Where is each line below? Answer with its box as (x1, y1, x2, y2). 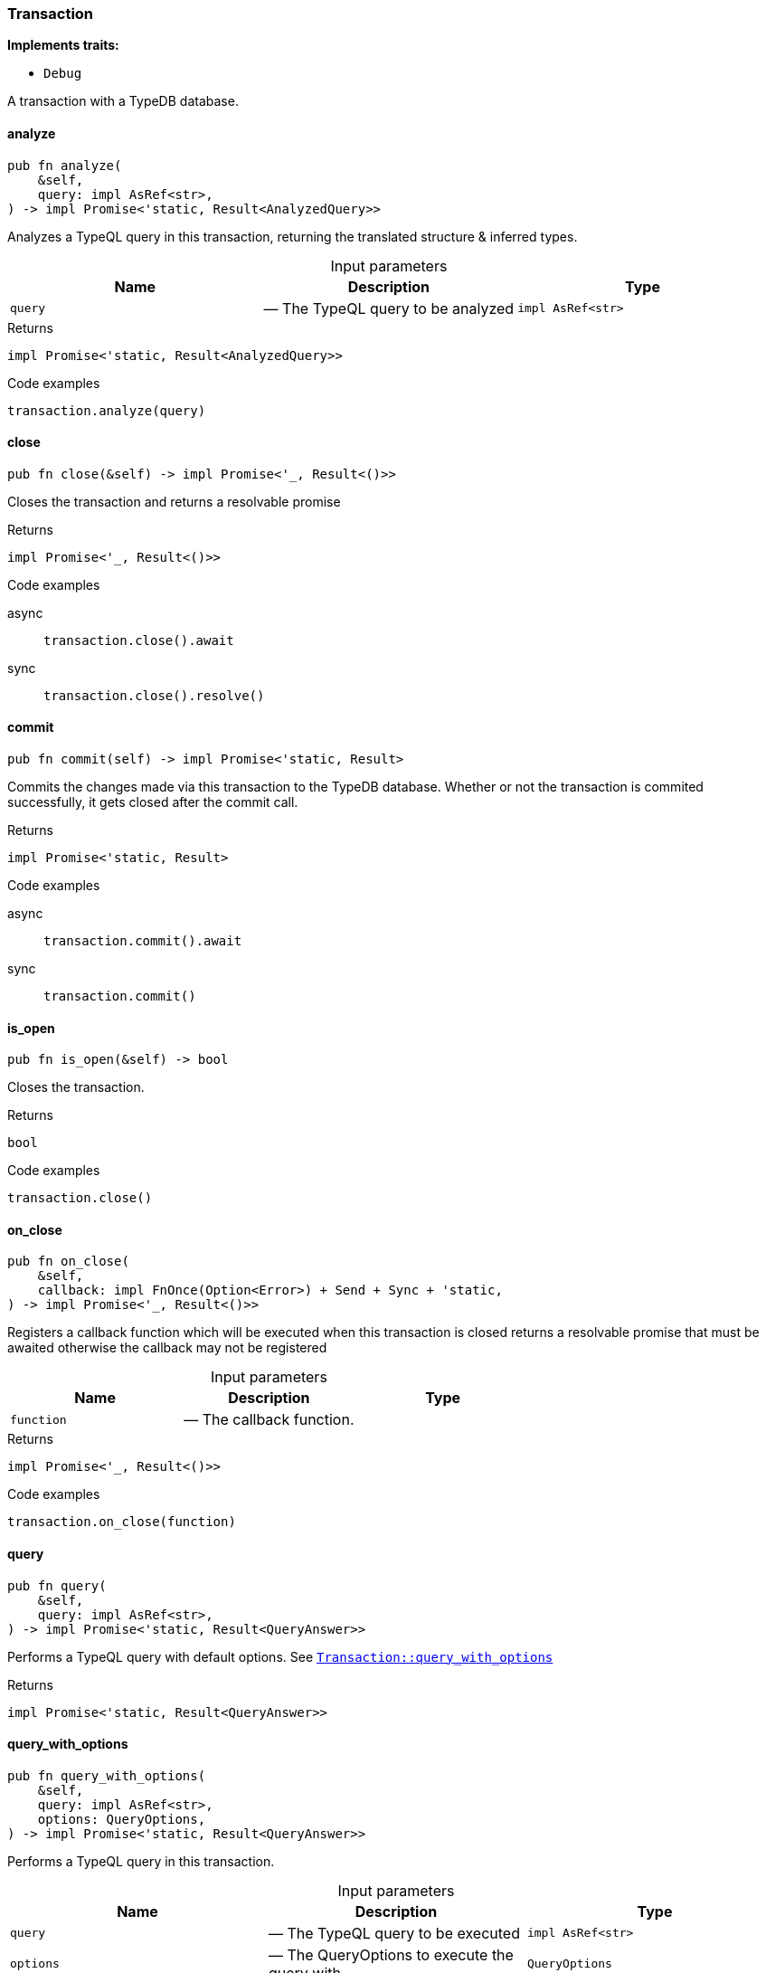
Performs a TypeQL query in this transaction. (7, 1853, 275, 1869)
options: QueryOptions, (37, 1811, 206, 1826)
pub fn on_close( (7, 1254, 129, 1269)
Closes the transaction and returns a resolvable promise (7, 493, 341, 509)
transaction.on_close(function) (7, 1514, 236, 1530)
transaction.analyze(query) (7, 403, 206, 418)
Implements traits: (7, 37, 119, 53)
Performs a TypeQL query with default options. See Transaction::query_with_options (7, 1648, 553, 1665)
